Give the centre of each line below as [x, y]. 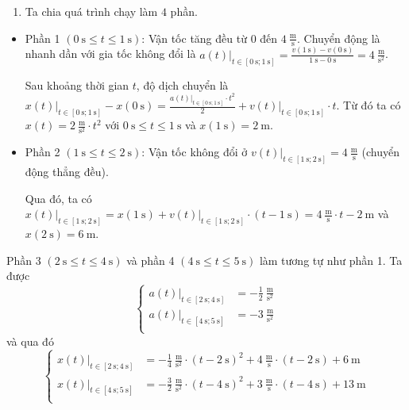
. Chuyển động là [339, 38]
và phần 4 [150, 260]
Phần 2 [42, 152]
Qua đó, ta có [58, 198]
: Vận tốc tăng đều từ [194, 38]
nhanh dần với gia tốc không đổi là [110, 54]
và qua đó [30, 341]
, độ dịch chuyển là [182, 84]
